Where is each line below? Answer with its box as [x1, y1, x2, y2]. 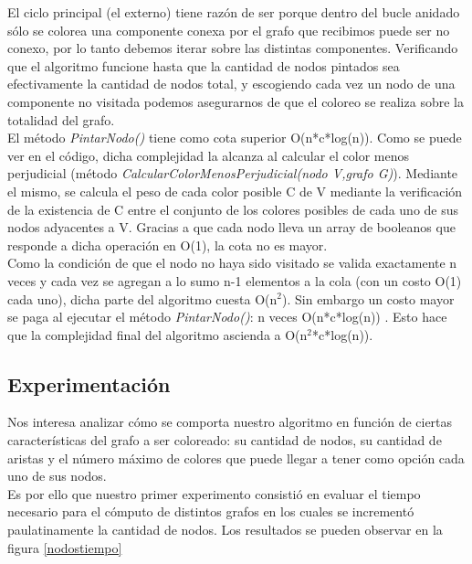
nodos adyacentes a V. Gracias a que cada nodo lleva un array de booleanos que [7, 218, 456, 237]
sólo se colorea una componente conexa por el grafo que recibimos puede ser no [7, 20, 450, 39]
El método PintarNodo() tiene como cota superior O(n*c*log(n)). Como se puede [7, 128, 462, 147]
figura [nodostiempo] [7, 537, 122, 557]
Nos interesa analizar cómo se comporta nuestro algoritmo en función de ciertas [7, 412, 453, 431]
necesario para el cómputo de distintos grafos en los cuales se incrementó [7, 502, 414, 521]
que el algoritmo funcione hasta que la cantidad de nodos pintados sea [7, 56, 400, 75]
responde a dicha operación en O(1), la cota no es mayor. [7, 235, 328, 254]
